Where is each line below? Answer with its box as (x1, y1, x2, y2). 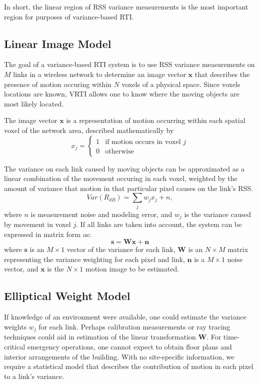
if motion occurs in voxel (105, 138, 181, 145)
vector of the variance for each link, (66, 244, 175, 254)
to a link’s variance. (4, 370, 64, 381)
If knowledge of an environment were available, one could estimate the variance (4, 311, 246, 322)
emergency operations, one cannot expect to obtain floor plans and (27, 341, 232, 351)
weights (4, 321, 27, 331)
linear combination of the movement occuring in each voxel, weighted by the (4, 173, 237, 183)
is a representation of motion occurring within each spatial (66, 115, 245, 125)
